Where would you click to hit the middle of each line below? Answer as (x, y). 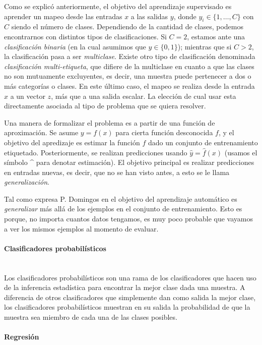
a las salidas (149, 16)
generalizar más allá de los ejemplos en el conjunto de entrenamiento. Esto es (123, 209)
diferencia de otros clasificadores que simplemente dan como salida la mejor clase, (130, 297)
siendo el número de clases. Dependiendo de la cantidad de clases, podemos (127, 26)
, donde (185, 16)
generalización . (27, 182)
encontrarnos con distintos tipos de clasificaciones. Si (85, 36)
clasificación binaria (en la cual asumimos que (75, 46)
